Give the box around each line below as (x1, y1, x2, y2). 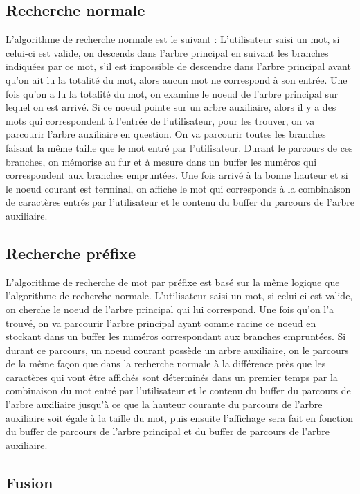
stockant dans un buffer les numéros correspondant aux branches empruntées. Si (6, 329, 346, 344)
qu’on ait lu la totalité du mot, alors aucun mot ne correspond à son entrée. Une (6, 72, 348, 87)
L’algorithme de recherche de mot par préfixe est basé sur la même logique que (6, 274, 340, 289)
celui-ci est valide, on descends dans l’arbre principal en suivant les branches (6, 45, 329, 60)
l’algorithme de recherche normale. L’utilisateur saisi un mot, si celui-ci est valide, (6, 288, 353, 303)
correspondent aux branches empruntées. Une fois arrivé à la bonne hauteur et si (6, 168, 348, 182)
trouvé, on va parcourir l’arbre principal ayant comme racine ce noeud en (6, 315, 316, 330)
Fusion (6, 471, 53, 493)
